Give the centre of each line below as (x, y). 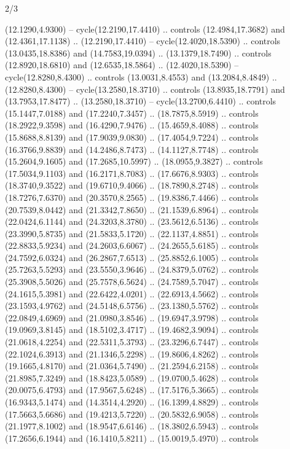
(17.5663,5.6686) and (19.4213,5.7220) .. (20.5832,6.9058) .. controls (132, 414)
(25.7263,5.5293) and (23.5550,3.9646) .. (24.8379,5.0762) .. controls (132, 269)
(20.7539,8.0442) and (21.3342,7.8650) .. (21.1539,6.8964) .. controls (132, 209)
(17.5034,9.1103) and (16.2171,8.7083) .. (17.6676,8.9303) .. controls (132, 173)
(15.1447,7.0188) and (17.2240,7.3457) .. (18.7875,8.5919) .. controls (132, 113)
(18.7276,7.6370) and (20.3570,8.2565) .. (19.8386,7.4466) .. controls (132, 197)
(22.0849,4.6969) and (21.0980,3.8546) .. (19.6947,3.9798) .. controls (132, 317)
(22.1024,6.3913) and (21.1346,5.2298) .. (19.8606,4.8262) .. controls (132, 353)
